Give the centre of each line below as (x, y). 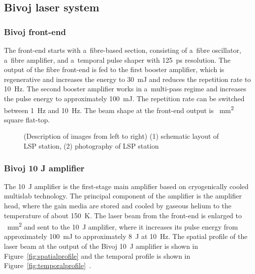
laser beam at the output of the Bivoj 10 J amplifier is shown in (101, 246)
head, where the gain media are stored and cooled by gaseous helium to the (118, 205)
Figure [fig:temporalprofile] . (48, 265)
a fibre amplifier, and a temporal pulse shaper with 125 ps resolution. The (117, 59)
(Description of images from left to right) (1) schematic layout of (121, 136)
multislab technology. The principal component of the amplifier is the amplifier (123, 196)
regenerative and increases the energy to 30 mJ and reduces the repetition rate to (127, 79)
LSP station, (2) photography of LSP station (91, 146)
